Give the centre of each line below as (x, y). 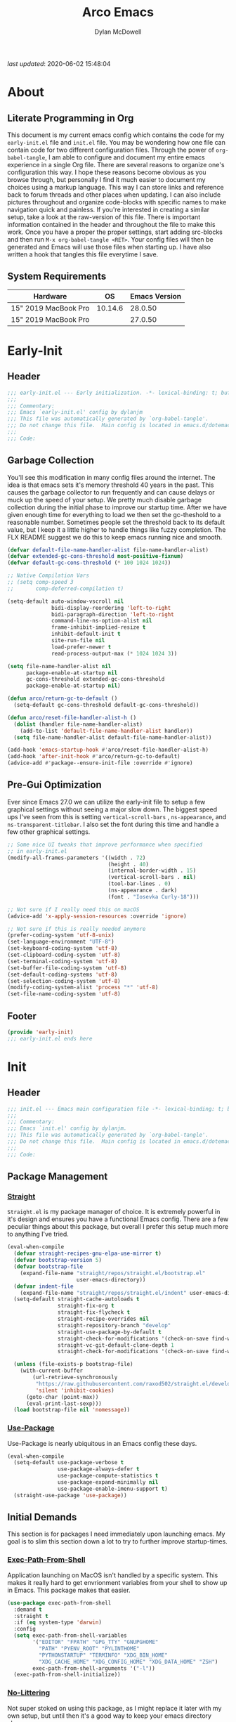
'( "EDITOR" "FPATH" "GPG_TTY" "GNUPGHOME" (96, 1642)
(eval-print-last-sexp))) (64, 1403)
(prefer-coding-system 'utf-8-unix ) (61, 935)
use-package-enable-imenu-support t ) (113, 1489)
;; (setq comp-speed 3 (40, 582)
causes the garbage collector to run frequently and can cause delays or (111, 492)
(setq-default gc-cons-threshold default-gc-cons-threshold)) (106, 705)
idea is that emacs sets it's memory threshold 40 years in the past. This (111, 485)
